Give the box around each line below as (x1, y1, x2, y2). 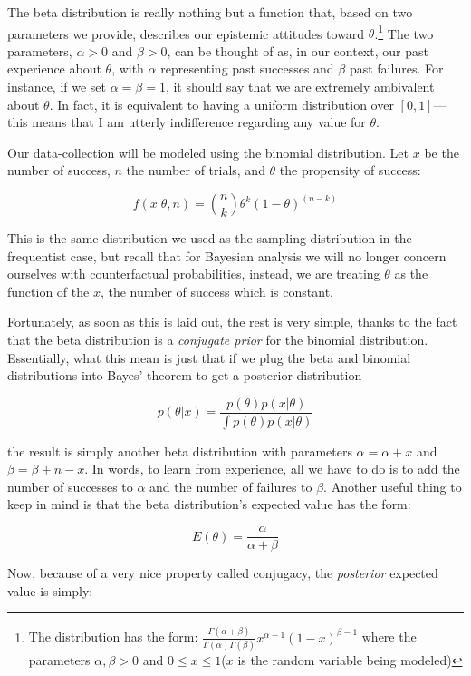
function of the (7, 281, 90, 300)
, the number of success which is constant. (100, 281, 333, 300)
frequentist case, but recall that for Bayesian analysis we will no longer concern (7, 246, 447, 265)
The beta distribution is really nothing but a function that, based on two (7, 3, 413, 21)
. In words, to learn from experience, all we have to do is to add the (84, 459, 460, 478)
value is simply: (7, 581, 93, 600)
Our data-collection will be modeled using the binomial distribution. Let (7, 142, 409, 162)
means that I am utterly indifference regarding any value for (32, 113, 366, 132)
